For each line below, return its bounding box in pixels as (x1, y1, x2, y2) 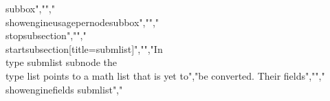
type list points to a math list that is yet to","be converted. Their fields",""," (5, 68, 325, 82)
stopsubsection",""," (5, 28, 87, 43)
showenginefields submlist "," (5, 82, 123, 96)
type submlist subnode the (5, 55, 118, 69)
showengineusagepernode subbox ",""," (5, 14, 159, 29)
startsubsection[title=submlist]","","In (5, 41, 163, 56)
